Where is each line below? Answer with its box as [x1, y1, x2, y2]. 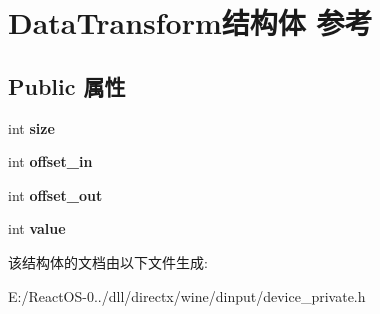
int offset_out [8, 184, 103, 205]
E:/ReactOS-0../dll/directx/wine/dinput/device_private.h [8, 285, 366, 306]
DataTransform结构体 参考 [8, 2, 373, 43]
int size [8, 117, 55, 138]
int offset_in [8, 151, 93, 172]
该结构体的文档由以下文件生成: [8, 251, 208, 272]
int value [8, 218, 66, 239]
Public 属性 [8, 70, 126, 101]
